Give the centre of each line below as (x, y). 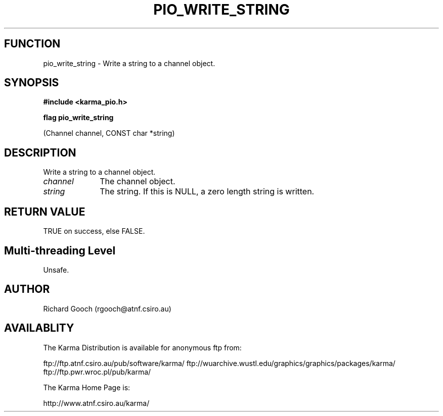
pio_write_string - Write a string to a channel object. (129, 63)
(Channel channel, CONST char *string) (109, 133)
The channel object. (138, 181)
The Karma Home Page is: (87, 387)
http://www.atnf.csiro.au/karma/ (96, 403)
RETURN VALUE (45, 212)
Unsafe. (56, 270)
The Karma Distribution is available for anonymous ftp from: (142, 347)
